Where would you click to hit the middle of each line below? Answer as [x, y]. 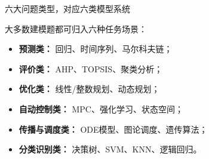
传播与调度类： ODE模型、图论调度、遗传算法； [113, 129]
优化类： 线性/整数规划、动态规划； [89, 89]
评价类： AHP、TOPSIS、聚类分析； [91, 68]
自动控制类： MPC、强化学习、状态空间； [101, 108]
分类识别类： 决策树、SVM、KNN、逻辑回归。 [110, 149]
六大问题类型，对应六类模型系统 [67, 8]
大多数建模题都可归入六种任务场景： [76, 28]
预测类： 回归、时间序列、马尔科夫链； [96, 49]
